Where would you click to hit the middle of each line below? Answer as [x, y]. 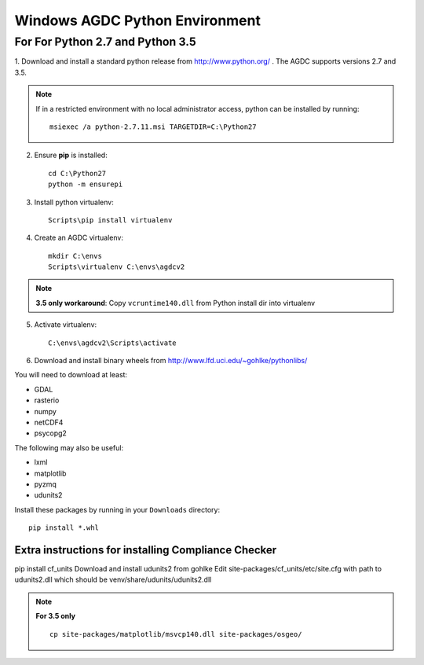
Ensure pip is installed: [71, 155]
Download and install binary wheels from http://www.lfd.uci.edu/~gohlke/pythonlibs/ [171, 361]
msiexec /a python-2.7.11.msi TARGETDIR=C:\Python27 [153, 127]
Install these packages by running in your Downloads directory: [117, 509]
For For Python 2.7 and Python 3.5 [105, 42]
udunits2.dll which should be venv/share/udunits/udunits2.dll [113, 580]
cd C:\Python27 [77, 173]
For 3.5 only [56, 616]
